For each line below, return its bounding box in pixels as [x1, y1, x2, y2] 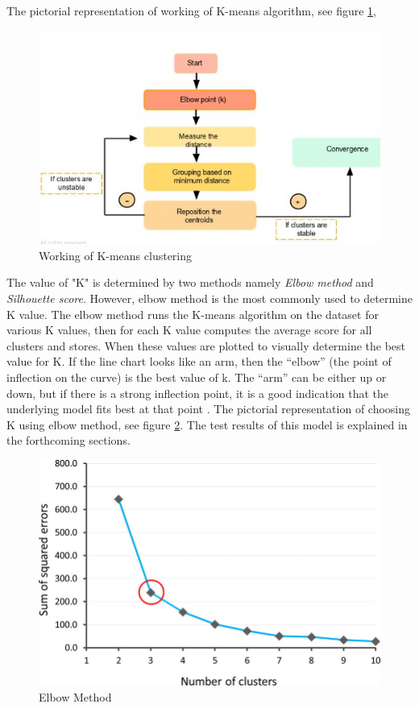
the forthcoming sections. [6, 432, 131, 449]
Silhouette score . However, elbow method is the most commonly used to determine [6, 289, 413, 306]
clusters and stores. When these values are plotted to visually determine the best [6, 337, 406, 354]
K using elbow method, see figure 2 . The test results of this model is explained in [6, 416, 408, 433]
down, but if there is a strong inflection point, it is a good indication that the [6, 384, 389, 401]
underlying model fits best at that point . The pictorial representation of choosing [6, 400, 411, 417]
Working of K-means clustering [39, 246, 193, 263]
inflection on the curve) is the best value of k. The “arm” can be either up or [6, 368, 387, 385]
